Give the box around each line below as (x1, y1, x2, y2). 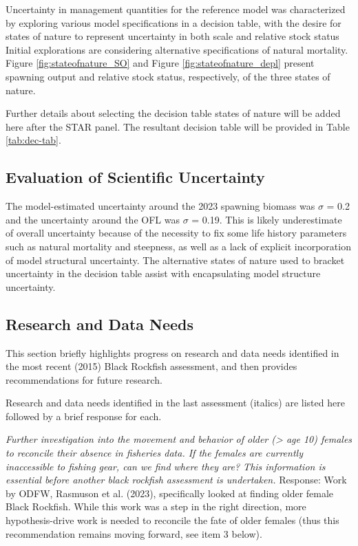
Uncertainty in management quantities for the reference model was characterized (6, 2, 346, 16)
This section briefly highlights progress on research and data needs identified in (6, 345, 339, 360)
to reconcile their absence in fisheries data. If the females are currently (6, 446, 303, 460)
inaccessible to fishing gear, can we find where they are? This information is (6, 459, 326, 473)
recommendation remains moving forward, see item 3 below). (6, 526, 262, 540)
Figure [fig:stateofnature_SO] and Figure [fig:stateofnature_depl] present (6, 56, 315, 70)
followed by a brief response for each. (6, 408, 162, 423)
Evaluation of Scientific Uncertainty (6, 166, 265, 188)
